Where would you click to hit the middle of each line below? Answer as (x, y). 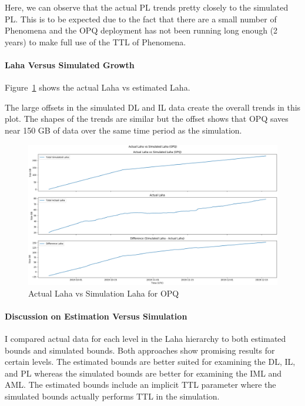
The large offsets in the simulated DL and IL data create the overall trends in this (153, 107)
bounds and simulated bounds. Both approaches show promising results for (140, 350)
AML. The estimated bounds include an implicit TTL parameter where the (140, 385)
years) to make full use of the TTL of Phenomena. (95, 41)
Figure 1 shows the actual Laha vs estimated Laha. (98, 87)
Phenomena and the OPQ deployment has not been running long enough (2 (141, 30)
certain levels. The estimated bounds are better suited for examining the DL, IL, (150, 362)
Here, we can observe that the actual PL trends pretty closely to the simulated (147, 7)
